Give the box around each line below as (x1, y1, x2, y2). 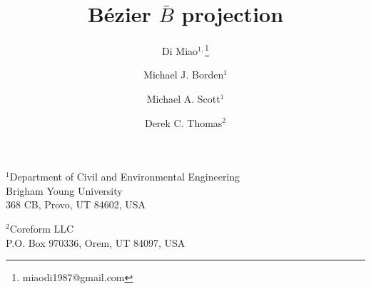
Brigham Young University (6, 183, 123, 198)
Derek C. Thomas (144, 115, 223, 130)
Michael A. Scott (146, 91, 220, 106)
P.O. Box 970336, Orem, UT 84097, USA (6, 235, 185, 250)
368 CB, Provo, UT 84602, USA (6, 197, 146, 212)
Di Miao (162, 43, 198, 58)
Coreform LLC (9, 220, 74, 235)
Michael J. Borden (143, 67, 224, 82)
